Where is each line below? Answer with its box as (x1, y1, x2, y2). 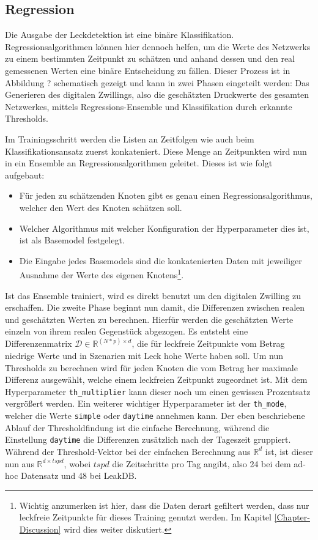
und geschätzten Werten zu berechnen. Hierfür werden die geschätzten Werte (5, 313, 294, 325)
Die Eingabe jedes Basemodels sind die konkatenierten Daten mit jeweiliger (19, 254, 302, 267)
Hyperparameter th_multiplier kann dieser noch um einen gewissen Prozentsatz (5, 385, 311, 398)
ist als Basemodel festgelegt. (19, 234, 125, 246)
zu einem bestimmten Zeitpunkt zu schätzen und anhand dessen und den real (5, 52, 295, 65)
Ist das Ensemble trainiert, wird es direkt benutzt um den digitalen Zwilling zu (5, 289, 301, 301)
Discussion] (19, 522, 61, 535)
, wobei (64, 457, 91, 470)
